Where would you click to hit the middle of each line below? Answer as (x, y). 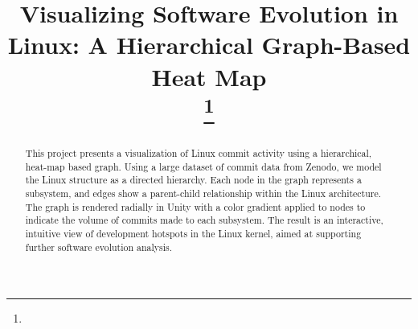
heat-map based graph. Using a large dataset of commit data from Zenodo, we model (203, 166)
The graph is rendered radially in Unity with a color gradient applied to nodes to (195, 206)
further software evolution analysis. (99, 247)
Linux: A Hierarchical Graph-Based (209, 45)
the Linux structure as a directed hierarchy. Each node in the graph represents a (193, 180)
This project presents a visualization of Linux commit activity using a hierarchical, (199, 153)
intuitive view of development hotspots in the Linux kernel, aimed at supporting (193, 233)
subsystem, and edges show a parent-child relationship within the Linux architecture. (203, 193)
